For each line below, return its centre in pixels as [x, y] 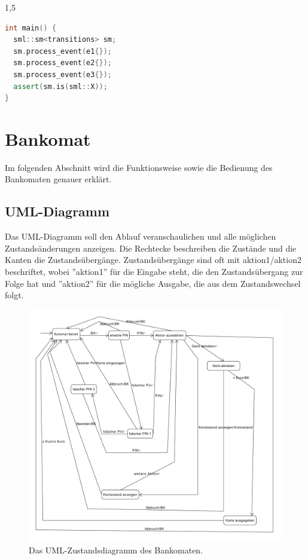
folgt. [14, 295]
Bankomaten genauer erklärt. [58, 179]
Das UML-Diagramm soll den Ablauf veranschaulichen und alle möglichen [141, 236]
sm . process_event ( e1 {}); [63, 51]
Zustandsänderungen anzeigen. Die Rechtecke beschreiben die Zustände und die [151, 248]
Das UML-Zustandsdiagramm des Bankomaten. [116, 550]
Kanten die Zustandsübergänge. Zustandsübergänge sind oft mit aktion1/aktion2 [153, 260]
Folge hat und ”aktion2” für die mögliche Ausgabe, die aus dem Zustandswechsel [153, 283]
